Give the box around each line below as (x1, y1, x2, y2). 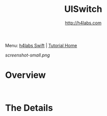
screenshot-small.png (5, 52, 51, 58)
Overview (5, 69, 46, 81)
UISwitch (64, 3, 103, 15)
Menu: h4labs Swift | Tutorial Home (5, 42, 77, 48)
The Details (5, 103, 53, 114)
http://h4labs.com (65, 20, 102, 26)
